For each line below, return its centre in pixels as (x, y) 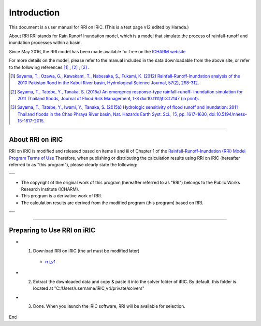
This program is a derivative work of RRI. (62, 196)
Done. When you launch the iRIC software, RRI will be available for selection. (109, 306)
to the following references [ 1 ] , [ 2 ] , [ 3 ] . (49, 67)
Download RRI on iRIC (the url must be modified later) (86, 251)
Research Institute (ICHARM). (50, 189)
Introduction (34, 13)
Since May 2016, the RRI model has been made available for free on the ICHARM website (97, 51)
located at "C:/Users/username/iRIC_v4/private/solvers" (89, 288)
